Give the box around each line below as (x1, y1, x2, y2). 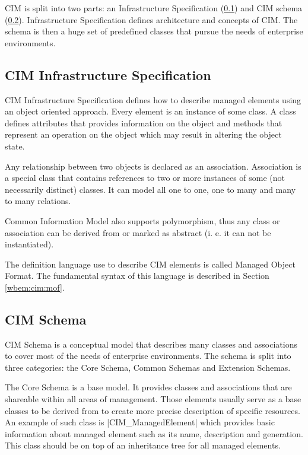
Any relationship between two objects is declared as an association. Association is (5, 160, 301, 172)
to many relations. (5, 195, 71, 207)
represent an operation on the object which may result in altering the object (5, 128, 282, 141)
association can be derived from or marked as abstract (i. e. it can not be (5, 226, 271, 238)
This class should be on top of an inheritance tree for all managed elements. (5, 439, 281, 451)
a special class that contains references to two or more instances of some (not (5, 171, 285, 184)
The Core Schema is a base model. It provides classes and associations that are (5, 381, 292, 393)
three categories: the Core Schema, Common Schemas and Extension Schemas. (5, 361, 291, 373)
